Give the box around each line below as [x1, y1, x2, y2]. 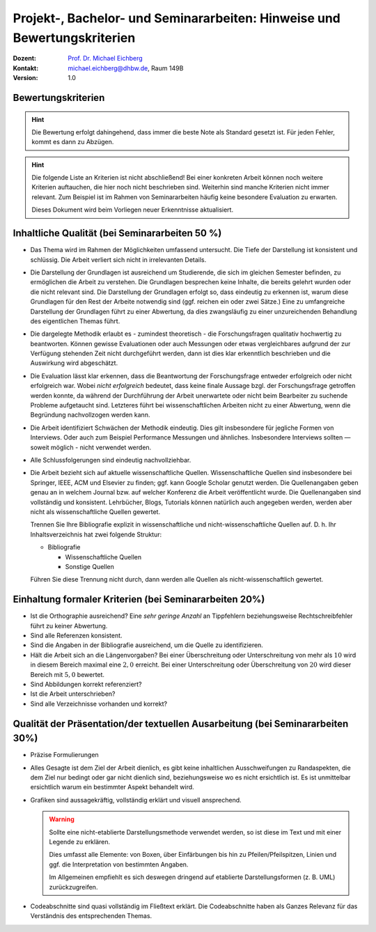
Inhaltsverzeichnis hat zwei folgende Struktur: [30, 530, 162, 538]
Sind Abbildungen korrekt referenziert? [30, 680, 142, 688]
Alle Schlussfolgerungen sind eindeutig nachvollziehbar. [30, 456, 191, 464]
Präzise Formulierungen [30, 751, 99, 759]
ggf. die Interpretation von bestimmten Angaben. [49, 860, 189, 869]
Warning [49, 815, 75, 823]
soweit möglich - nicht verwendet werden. [30, 443, 152, 451]
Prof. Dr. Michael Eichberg [68, 54, 143, 63]
